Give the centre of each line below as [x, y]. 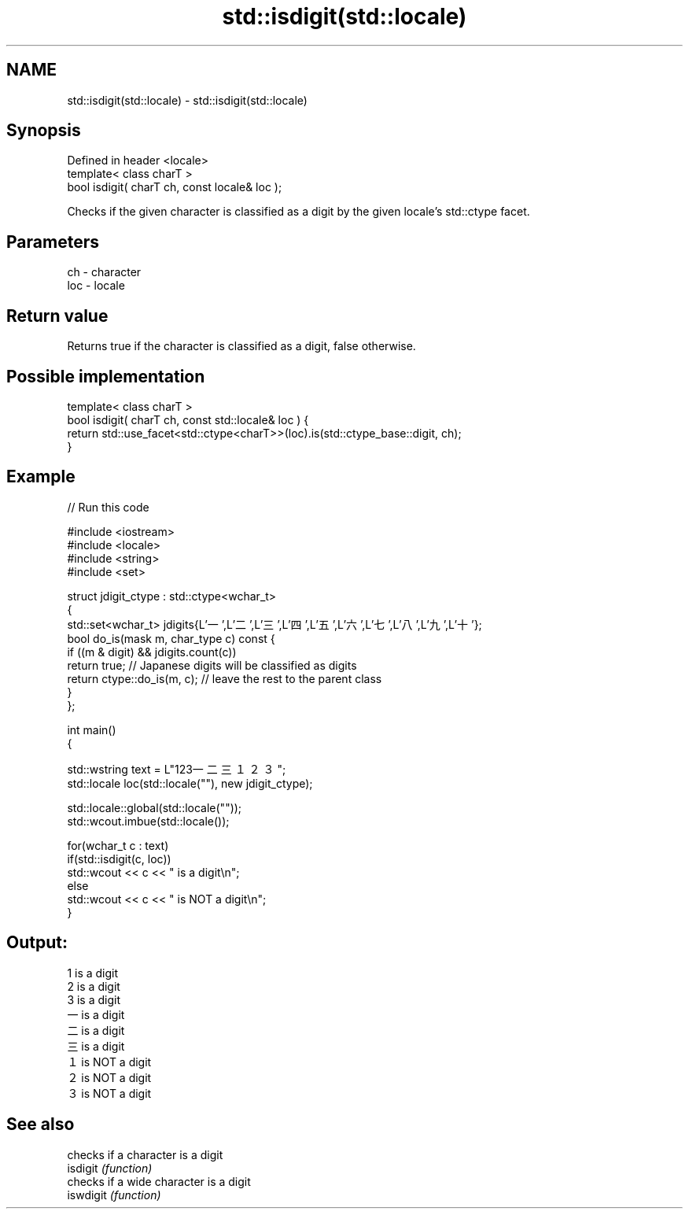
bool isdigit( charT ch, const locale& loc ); [175, 187]
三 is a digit [96, 1046]
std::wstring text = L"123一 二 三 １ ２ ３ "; [177, 769]
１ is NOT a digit [109, 1062]
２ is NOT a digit [109, 1077]
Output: [37, 943]
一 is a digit [96, 1014]
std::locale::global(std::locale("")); [155, 807]
